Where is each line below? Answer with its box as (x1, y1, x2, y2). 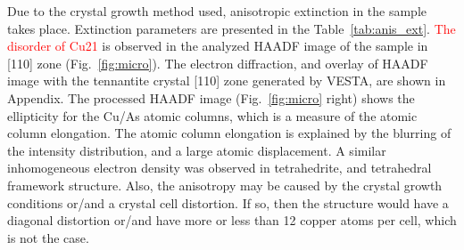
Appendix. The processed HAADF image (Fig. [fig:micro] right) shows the (7, 88, 415, 107)
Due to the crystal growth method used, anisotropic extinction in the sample (7, 2, 427, 20)
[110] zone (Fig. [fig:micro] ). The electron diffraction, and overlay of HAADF (7, 53, 428, 72)
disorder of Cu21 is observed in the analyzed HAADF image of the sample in (7, 36, 428, 55)
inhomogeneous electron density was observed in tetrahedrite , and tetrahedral (7, 158, 432, 177)
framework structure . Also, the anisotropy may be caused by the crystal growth (7, 175, 443, 194)
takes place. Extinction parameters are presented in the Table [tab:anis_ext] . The (7, 19, 456, 37)
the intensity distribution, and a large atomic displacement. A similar (7, 141, 386, 159)
